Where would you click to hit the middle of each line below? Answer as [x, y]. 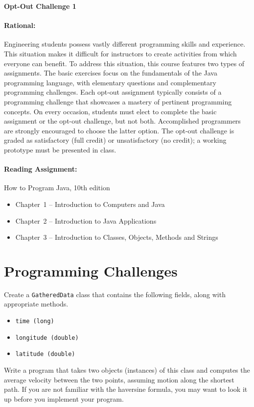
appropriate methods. [36, 304]
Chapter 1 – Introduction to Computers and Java [90, 204]
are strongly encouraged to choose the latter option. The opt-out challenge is [119, 130]
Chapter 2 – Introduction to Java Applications [86, 220]
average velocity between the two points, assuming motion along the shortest [119, 379]
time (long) [35, 321]
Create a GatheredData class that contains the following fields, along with [115, 294]
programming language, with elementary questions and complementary [110, 82]
